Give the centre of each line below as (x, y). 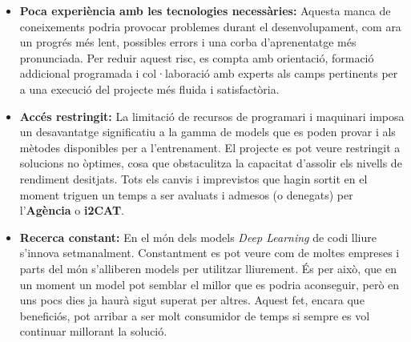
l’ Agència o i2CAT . (72, 210)
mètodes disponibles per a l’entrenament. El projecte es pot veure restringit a (210, 147)
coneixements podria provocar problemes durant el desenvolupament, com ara (210, 26)
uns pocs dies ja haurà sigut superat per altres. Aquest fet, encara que (192, 300)
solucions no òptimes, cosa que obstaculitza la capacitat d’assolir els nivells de (211, 163)
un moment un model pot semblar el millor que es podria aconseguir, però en (210, 284)
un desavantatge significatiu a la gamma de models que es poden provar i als (208, 132)
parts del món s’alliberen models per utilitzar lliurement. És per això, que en (208, 268)
